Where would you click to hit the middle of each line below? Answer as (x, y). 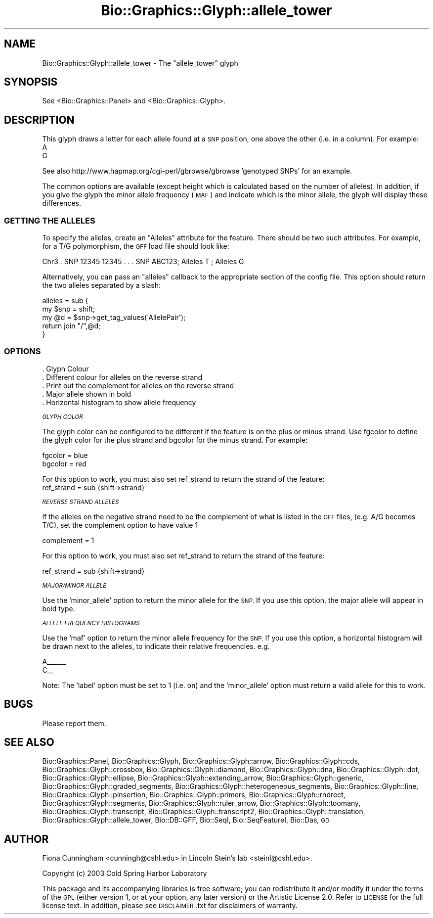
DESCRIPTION (39, 120)
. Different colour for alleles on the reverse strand (122, 377)
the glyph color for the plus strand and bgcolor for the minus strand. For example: (175, 440)
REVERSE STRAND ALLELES (81, 502)
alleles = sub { (65, 301)
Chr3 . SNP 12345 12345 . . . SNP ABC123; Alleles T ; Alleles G (143, 262)
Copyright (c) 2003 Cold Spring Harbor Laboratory (125, 873)
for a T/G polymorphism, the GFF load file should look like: (136, 246)
